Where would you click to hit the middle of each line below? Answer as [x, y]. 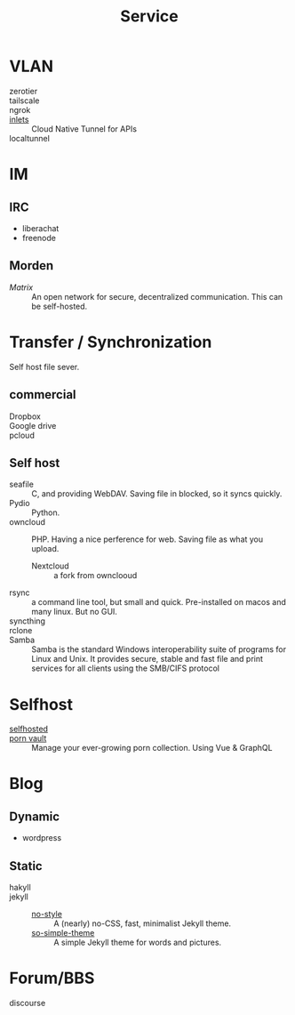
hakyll [20, 888]
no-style [47, 914]
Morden [32, 266]
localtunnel [30, 138]
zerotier [24, 91]
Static [26, 866]
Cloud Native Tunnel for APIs [84, 129]
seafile [21, 484]
